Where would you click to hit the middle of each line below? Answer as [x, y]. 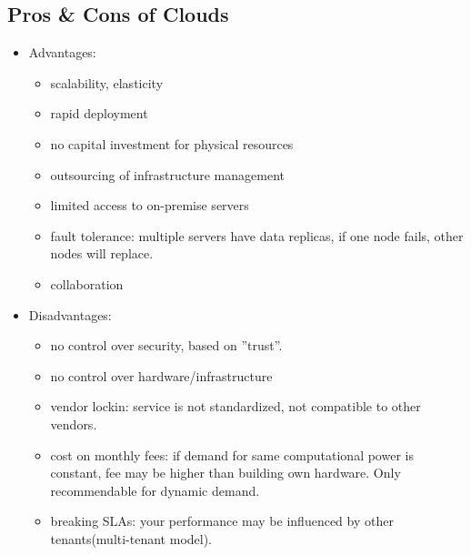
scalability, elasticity [107, 82]
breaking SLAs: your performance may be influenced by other [222, 521]
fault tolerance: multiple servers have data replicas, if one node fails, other [257, 235]
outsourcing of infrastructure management [167, 174]
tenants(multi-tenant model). [131, 538]
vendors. [74, 424]
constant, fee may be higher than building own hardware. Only [225, 473]
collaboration [87, 283]
